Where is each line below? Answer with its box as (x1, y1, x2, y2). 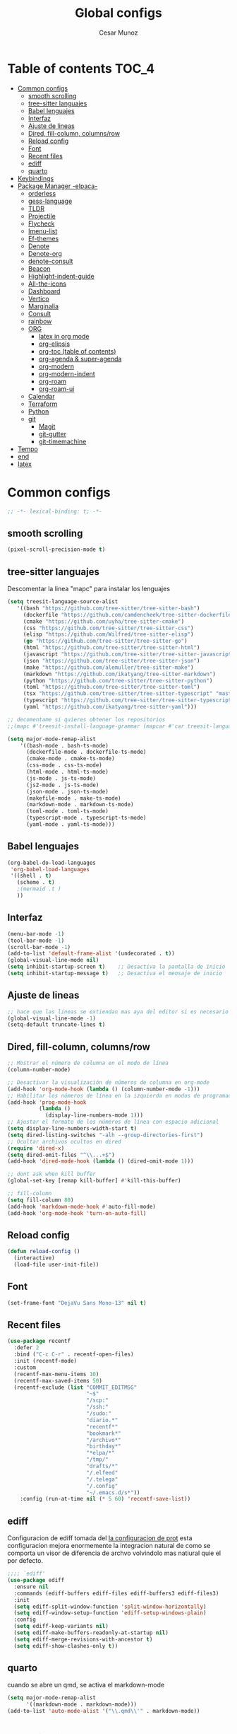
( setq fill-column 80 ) (7, 1197, 74, 1204)
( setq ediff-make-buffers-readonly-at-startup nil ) (13, 1629, 169, 1636)
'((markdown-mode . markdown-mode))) (25, 1701, 138, 1709)
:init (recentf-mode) (13, 1358, 78, 1365)
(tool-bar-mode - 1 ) (7, 937, 65, 944)
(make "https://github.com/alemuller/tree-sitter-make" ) (23, 663, 194, 671)
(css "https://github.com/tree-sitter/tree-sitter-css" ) (23, 624, 194, 632)
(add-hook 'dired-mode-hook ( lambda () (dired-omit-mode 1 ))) (7, 1158, 194, 1165)
